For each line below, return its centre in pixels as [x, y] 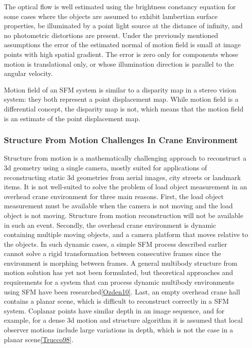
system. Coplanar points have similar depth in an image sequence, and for [114, 310]
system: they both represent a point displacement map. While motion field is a [121, 99]
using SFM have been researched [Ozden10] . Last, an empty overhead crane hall [122, 291]
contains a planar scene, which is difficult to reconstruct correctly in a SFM [117, 301]
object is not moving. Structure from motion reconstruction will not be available [124, 215]
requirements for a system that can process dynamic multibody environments [119, 282]
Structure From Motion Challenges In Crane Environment [121, 140]
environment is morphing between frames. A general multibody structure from [121, 263]
